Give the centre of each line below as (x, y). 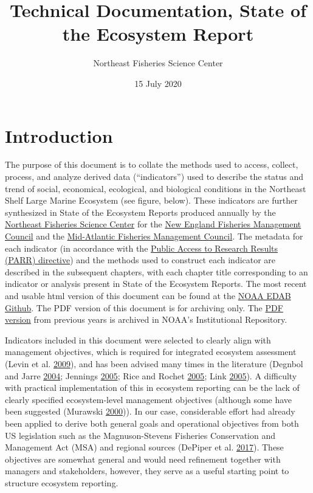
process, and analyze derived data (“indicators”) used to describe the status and (154, 177)
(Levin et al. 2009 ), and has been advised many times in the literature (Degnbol (154, 363)
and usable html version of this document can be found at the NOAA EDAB (148, 295)
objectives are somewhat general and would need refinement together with (143, 459)
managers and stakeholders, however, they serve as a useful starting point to (147, 471)
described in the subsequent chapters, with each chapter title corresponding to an (156, 271)
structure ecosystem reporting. (62, 482)
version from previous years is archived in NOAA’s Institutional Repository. (146, 319)
